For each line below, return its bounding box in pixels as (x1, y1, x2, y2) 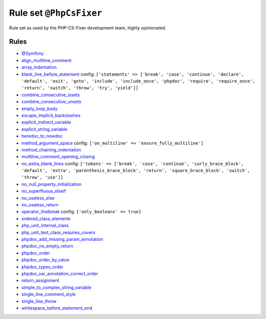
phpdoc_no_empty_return (21, 243, 73, 249)
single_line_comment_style (21, 291, 76, 297)
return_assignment (21, 278, 60, 284)
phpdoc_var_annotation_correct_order (21, 270, 99, 276)
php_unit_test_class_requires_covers (21, 229, 96, 235)
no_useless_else (21, 195, 55, 201)
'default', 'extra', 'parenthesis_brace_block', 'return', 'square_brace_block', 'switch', (21, 168, 250, 174)
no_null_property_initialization (21, 181, 82, 187)
